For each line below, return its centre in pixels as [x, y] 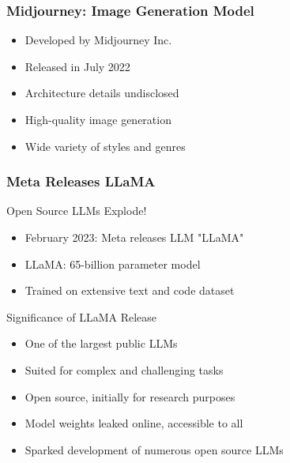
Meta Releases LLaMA [81, 181]
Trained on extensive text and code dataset [130, 290]
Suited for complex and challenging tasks [124, 369]
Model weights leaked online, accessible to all [134, 423]
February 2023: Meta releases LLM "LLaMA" [134, 237]
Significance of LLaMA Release [82, 316]
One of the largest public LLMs [101, 343]
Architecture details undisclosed [102, 93]
